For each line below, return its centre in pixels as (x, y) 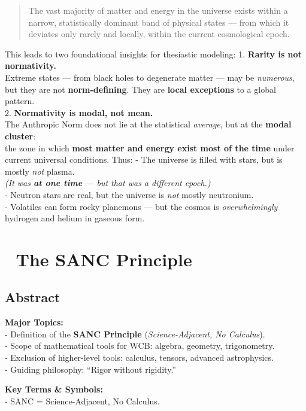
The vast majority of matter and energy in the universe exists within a (158, 10)
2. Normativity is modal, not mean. (79, 112)
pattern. (20, 101)
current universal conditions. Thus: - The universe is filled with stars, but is (144, 159)
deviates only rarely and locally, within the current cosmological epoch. (159, 34)
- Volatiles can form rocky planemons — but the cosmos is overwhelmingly (141, 206)
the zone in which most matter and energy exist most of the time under (150, 147)
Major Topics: (34, 322)
